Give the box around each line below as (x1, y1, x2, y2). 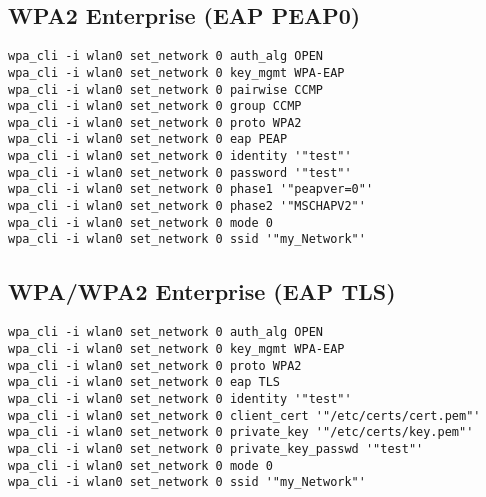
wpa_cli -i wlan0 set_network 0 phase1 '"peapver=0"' (8, 182, 374, 197)
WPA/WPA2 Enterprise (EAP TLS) (8, 276, 396, 307)
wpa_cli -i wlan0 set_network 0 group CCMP (8, 99, 302, 114)
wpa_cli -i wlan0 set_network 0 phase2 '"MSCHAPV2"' (8, 199, 366, 214)
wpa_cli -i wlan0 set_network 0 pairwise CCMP (8, 82, 323, 97)
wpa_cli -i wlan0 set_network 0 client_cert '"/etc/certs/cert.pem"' (8, 408, 481, 423)
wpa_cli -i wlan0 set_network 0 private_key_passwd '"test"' (8, 441, 424, 456)
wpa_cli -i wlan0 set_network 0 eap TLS (8, 375, 281, 390)
